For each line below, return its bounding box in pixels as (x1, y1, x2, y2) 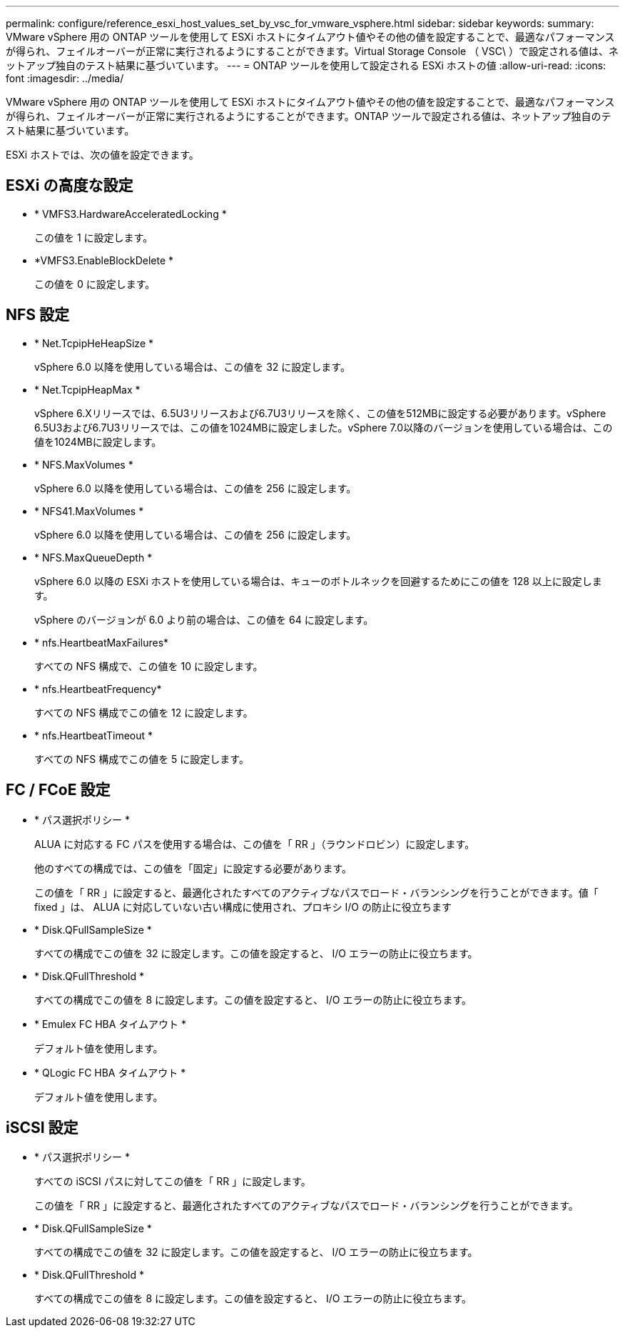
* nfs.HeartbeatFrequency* (34, 682, 162, 695)
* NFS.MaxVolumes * (34, 458, 133, 471)
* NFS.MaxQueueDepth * (34, 551, 153, 564)
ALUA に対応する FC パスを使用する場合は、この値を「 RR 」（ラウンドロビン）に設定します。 (34, 837, 475, 850)
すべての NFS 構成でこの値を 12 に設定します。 (34, 706, 253, 719)
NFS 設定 (6, 306, 70, 324)
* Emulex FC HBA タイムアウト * (34, 1017, 186, 1030)
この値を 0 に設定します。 (34, 277, 156, 290)
